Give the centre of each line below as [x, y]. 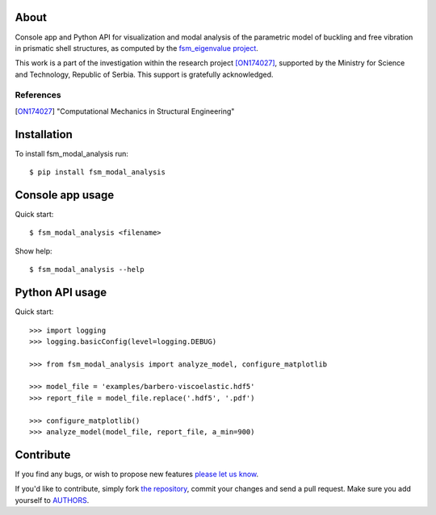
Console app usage [65, 195]
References [38, 95]
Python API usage [61, 293]
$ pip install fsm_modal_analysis [97, 172]
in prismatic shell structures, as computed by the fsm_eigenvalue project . [136, 48]
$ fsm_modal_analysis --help [87, 270]
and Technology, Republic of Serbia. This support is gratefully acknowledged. [144, 74]
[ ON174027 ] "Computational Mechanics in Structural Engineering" [125, 111]
